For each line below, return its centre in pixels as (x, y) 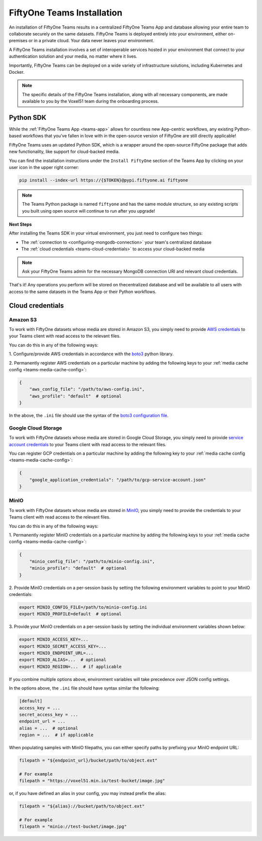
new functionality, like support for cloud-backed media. (64, 152)
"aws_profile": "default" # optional (75, 396)
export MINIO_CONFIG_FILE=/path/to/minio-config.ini (83, 607)
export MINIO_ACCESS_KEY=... (54, 640)
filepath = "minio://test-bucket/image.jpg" (73, 827)
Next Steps (20, 224)
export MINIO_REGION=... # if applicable (70, 667)
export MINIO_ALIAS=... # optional (63, 660)
